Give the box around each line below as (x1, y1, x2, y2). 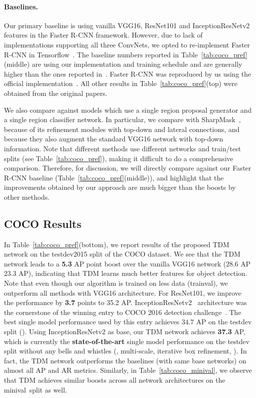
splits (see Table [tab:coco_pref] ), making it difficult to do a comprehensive (4, 153, 233, 163)
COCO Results (4, 216, 81, 231)
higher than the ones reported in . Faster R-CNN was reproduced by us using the (4, 68, 251, 79)
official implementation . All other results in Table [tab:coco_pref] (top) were (4, 78, 238, 88)
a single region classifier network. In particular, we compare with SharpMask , (4, 114, 241, 125)
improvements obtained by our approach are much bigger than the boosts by (4, 182, 236, 192)
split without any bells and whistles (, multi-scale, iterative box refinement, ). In (4, 346, 247, 356)
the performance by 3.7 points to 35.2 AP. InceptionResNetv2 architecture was (4, 297, 247, 308)
